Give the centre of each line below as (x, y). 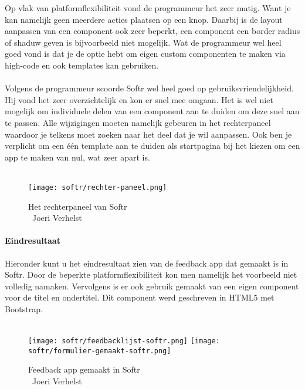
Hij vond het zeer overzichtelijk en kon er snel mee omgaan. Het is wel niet (139, 99)
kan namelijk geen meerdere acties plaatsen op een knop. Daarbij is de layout (144, 19)
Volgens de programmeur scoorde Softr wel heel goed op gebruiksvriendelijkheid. (149, 88)
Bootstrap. (24, 308)
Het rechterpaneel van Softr (78, 206)
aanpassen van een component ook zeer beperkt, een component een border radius (152, 31)
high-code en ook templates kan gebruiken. (82, 65)
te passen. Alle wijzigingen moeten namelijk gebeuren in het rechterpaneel (138, 122)
